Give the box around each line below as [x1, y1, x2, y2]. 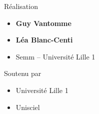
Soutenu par [4, 68, 41, 78]
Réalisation [4, 1, 38, 11]
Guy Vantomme [15, 17, 71, 28]
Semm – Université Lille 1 [15, 51, 95, 61]
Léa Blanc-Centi [15, 34, 73, 45]
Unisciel [15, 101, 40, 112]
